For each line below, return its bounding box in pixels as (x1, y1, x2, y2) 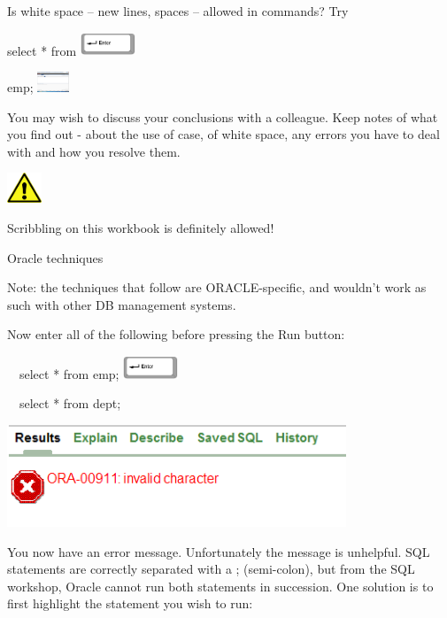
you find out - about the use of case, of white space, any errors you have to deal (7, 125, 440, 143)
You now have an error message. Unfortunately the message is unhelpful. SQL (7, 542, 430, 560)
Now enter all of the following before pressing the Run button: (7, 325, 345, 344)
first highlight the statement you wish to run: (7, 594, 253, 613)
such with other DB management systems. (7, 295, 236, 313)
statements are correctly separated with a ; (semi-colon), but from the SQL (7, 560, 415, 578)
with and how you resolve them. (7, 142, 181, 160)
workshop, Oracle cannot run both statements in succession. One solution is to (7, 576, 434, 595)
